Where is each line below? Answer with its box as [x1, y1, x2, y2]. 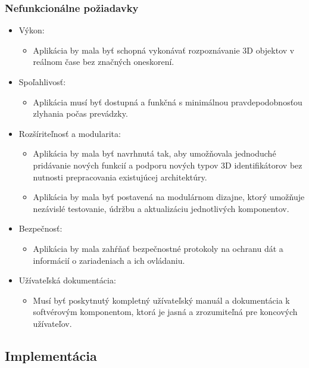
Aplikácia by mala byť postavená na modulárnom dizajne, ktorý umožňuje [33, 191, 305, 203]
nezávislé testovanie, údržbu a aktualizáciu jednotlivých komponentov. [33, 202, 289, 214]
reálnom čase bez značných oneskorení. [33, 55, 174, 68]
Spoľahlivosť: [18, 76, 66, 88]
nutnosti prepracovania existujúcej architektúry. [33, 170, 207, 183]
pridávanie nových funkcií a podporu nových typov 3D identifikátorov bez [33, 158, 302, 171]
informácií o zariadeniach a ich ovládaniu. [33, 254, 185, 266]
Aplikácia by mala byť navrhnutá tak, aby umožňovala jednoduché [33, 147, 276, 160]
